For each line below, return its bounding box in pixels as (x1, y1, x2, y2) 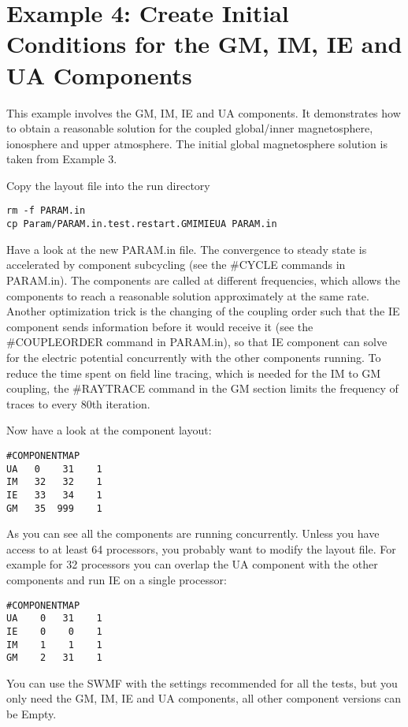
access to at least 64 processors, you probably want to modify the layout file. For (6, 540, 396, 557)
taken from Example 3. (6, 151, 117, 167)
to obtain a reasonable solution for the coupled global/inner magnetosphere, (6, 120, 373, 136)
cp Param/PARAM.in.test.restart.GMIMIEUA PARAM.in (6, 218, 277, 230)
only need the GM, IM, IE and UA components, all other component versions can (6, 690, 402, 706)
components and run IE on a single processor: (6, 571, 227, 587)
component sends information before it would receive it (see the (6, 318, 313, 334)
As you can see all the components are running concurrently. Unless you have (6, 525, 380, 542)
